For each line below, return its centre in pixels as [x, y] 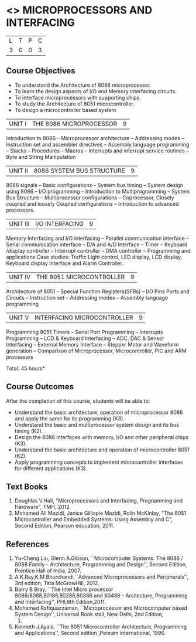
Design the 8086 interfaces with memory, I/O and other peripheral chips [102, 437]
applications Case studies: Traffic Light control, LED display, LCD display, [94, 257]
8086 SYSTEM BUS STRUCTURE [79, 171]
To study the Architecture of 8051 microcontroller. [74, 104]
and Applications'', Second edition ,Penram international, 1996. [90, 633]
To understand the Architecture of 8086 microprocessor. [83, 85]
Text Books [27, 486]
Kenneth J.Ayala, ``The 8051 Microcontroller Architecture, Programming [101, 627]
